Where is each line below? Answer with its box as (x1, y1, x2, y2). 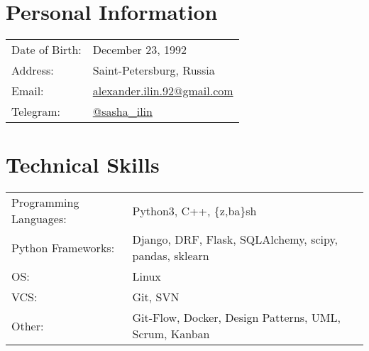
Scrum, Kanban (132, 325, 210, 342)
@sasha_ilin (92, 103, 153, 120)
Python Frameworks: (11, 239, 115, 256)
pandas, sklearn (132, 247, 209, 264)
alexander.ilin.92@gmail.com (92, 82, 233, 99)
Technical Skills (6, 150, 160, 179)
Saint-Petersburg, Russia (92, 62, 215, 79)
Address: (11, 62, 54, 79)
